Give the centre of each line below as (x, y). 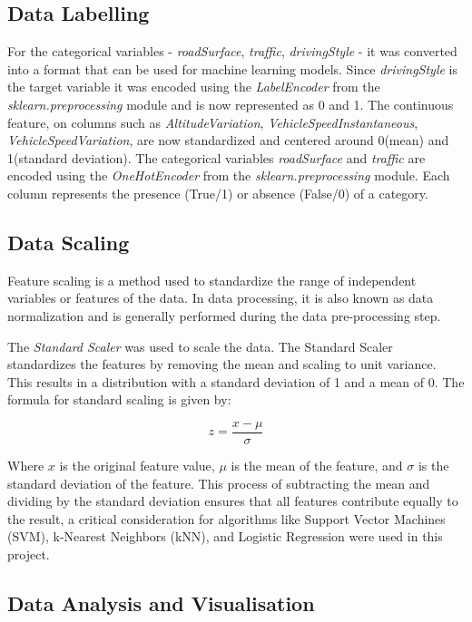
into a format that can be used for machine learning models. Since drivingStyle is (232, 68)
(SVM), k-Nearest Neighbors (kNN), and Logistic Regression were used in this (225, 536)
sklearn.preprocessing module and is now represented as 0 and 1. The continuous (231, 104)
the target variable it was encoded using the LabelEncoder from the (194, 87)
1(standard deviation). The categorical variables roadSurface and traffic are (216, 157)
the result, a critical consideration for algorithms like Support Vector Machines (226, 518)
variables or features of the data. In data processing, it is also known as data (221, 298)
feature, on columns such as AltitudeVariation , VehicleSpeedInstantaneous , (213, 122)
